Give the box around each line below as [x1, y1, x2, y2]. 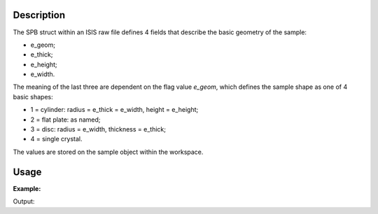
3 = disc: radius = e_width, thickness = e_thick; [30, 125, 166, 134]
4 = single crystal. [30, 135, 83, 143]
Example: [13, 184, 41, 192]
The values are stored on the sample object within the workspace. [13, 148, 204, 156]
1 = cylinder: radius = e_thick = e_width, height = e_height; [30, 106, 199, 114]
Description [13, 9, 66, 21]
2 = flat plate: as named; [30, 115, 101, 124]
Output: [13, 197, 35, 206]
